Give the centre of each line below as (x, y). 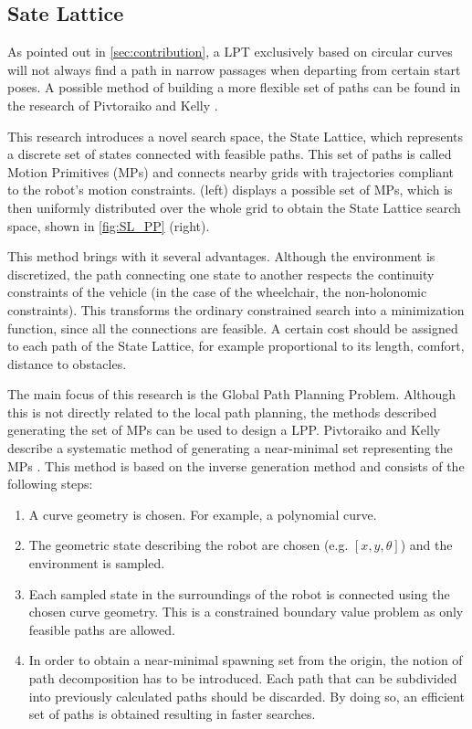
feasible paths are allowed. (102, 629)
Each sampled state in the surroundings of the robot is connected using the (239, 593)
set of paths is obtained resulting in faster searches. (172, 714)
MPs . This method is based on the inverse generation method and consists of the (236, 465)
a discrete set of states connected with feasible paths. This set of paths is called (230, 154)
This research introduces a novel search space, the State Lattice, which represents (236, 136)
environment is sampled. (97, 563)
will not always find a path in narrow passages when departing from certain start (234, 69)
